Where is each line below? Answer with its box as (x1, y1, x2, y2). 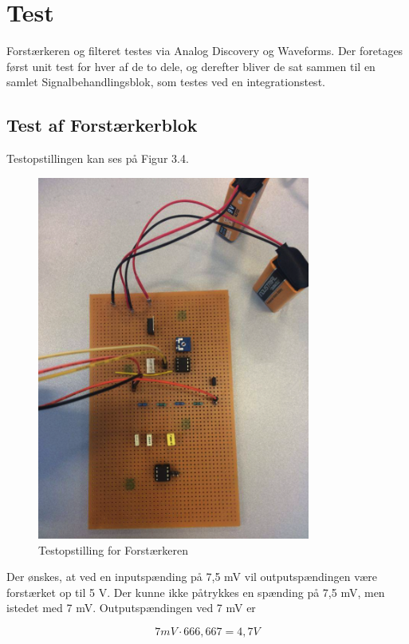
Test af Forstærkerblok (6, 113, 198, 137)
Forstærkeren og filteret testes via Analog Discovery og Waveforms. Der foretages (6, 42, 403, 59)
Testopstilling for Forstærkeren (38, 541, 189, 558)
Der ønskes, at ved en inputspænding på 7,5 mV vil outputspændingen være (6, 568, 377, 585)
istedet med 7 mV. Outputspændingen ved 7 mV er (6, 599, 256, 616)
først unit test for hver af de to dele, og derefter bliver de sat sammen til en (6, 57, 376, 74)
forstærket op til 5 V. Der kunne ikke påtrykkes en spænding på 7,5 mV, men (6, 583, 385, 600)
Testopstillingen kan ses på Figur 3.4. (6, 150, 189, 167)
